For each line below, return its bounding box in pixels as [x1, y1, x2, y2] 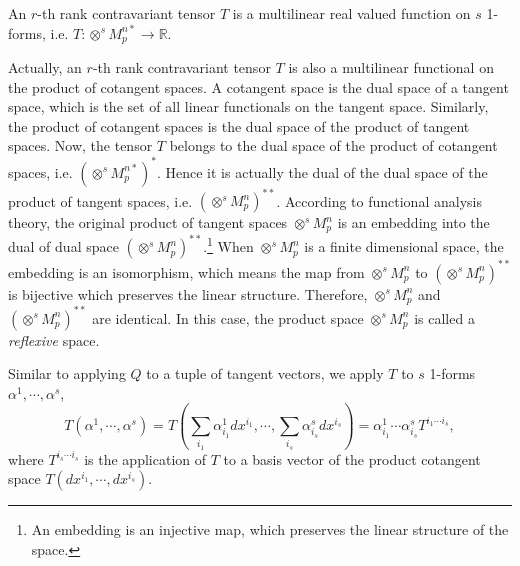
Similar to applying [8, 363, 126, 384]
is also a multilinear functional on [288, 57, 494, 78]
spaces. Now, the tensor [8, 135, 153, 156]
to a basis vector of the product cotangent [223, 448, 481, 469]
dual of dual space [8, 236, 119, 257]
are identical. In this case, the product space [92, 307, 364, 328]
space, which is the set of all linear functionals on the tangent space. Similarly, [8, 96, 489, 117]
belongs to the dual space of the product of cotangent [169, 135, 498, 156]
